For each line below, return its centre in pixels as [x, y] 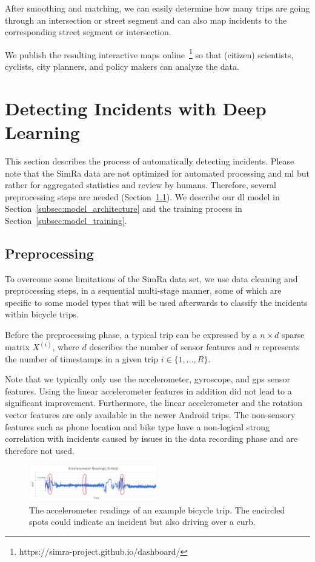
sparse [293, 335]
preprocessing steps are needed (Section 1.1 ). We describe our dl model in [142, 196]
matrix [17, 347]
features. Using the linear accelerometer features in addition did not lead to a [148, 391]
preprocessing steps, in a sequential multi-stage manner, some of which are [143, 290]
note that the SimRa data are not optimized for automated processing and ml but [157, 173]
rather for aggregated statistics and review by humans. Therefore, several [141, 185]
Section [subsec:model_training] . [66, 220]
